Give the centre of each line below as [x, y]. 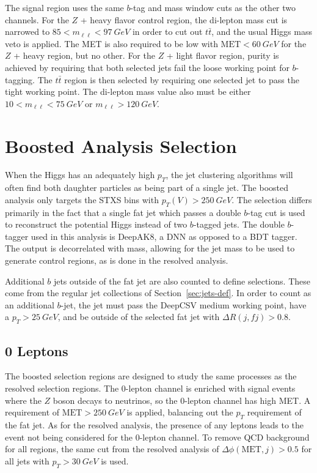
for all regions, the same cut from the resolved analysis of [112, 449]
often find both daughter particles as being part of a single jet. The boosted [147, 188]
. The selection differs [272, 199]
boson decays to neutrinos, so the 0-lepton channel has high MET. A [182, 400]
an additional [30, 304]
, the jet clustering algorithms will [229, 175]
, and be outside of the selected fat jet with [139, 317]
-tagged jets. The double [239, 224]
